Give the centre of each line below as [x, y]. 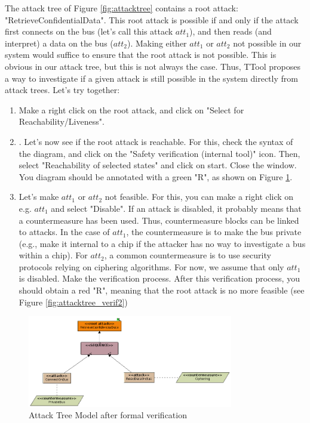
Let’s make [39, 197]
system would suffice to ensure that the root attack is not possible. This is [141, 55]
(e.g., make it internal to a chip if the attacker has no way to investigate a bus [162, 243]
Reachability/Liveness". [62, 121]
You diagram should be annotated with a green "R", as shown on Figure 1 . [156, 176]
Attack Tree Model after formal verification [108, 415]
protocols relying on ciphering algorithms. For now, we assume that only [151, 266]
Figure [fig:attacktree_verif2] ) [73, 302]
